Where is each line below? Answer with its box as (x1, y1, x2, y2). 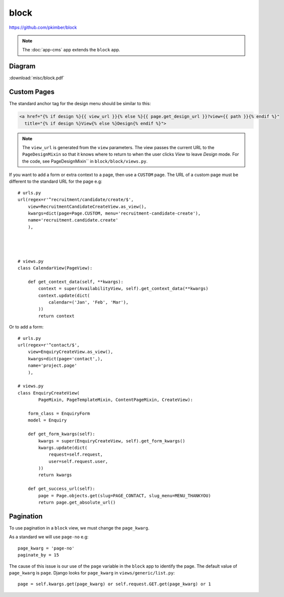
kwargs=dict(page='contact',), (27, 356, 103, 361)
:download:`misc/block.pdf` (9, 75, 65, 81)
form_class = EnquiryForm (27, 411, 90, 416)
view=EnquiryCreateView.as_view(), (27, 349, 113, 354)
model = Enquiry (27, 418, 67, 423)
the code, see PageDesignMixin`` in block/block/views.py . (22, 158, 148, 164)
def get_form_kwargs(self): (27, 431, 95, 437)
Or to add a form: (9, 324, 44, 330)
